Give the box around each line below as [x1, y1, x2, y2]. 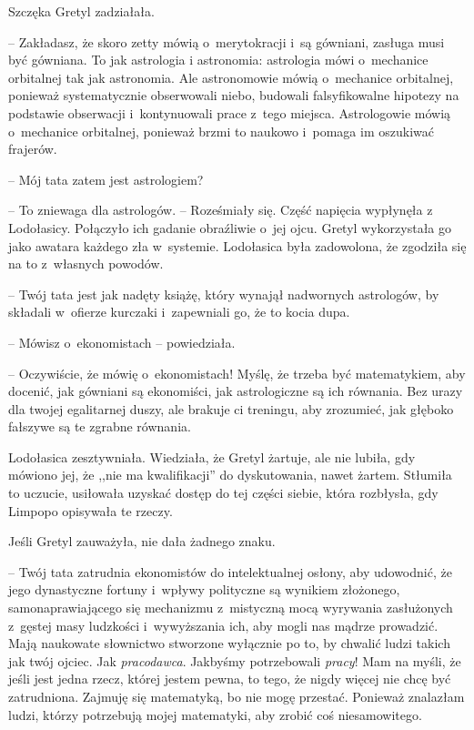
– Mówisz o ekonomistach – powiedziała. [8, 332, 236, 351]
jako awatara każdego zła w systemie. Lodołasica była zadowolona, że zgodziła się [8, 236, 467, 255]
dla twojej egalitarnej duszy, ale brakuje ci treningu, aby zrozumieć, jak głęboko [8, 399, 454, 418]
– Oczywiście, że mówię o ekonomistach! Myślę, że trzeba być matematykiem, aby [8, 363, 466, 382]
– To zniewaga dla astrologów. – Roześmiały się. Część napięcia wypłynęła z [8, 200, 433, 219]
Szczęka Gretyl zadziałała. [8, 2, 155, 20]
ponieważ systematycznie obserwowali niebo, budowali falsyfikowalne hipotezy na [8, 86, 459, 105]
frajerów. [8, 139, 57, 158]
